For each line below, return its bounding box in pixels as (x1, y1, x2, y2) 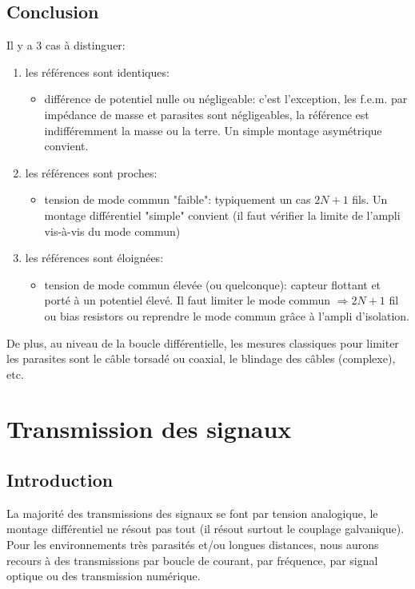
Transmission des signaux (6, 412, 292, 445)
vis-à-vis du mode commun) (44, 222, 181, 239)
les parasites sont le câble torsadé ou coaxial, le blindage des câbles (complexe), (6, 350, 396, 367)
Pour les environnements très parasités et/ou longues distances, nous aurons (6, 536, 379, 553)
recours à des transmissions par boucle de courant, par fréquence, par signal (6, 551, 378, 568)
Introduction (6, 468, 114, 492)
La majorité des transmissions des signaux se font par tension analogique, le (6, 504, 378, 521)
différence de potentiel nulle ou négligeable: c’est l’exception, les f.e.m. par (44, 90, 408, 107)
